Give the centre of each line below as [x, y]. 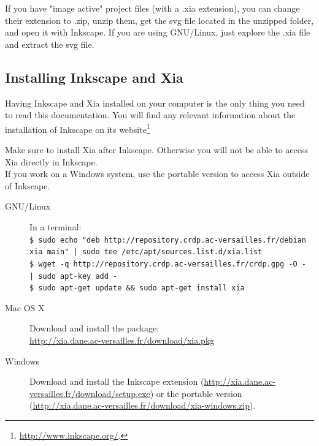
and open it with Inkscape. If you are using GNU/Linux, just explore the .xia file [158, 32]
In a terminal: [56, 226]
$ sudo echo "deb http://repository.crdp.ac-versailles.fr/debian [168, 240]
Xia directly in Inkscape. [51, 161]
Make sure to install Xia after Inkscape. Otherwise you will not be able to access [157, 150]
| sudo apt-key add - [74, 276]
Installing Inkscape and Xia [94, 77]
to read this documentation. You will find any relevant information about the [150, 115]
